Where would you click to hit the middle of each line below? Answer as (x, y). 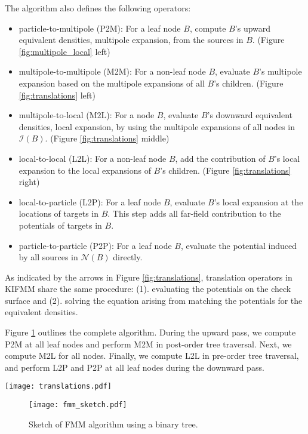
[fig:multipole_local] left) (64, 51)
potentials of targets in (60, 225)
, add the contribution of (220, 158)
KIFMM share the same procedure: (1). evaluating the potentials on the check (148, 289)
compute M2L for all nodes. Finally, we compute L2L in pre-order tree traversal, (152, 355)
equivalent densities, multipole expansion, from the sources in (131, 40)
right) (29, 182)
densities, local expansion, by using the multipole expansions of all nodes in (157, 126)
